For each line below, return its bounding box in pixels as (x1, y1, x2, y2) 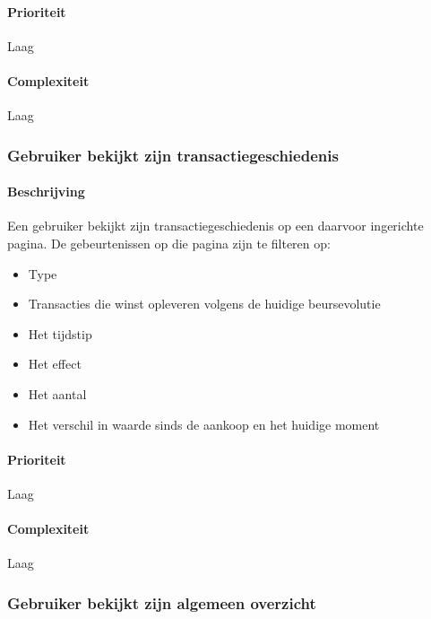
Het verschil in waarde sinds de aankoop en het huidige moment (28, 414, 380, 433)
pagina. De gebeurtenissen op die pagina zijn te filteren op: (7, 234, 331, 253)
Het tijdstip (28, 324, 92, 343)
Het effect (28, 354, 82, 373)
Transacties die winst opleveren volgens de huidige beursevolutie (28, 294, 381, 313)
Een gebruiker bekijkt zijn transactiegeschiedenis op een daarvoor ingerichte (7, 216, 424, 235)
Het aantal (28, 384, 87, 403)
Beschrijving (7, 182, 85, 201)
